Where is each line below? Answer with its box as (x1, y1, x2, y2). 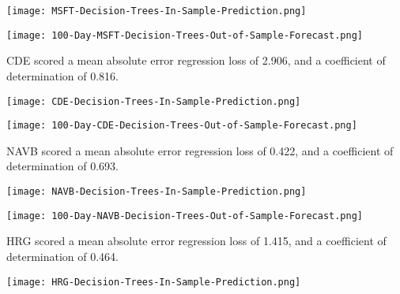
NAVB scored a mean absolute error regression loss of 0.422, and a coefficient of (6, 142, 394, 158)
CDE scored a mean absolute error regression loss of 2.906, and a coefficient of (6, 52, 386, 69)
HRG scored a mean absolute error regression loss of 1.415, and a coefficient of (6, 233, 387, 249)
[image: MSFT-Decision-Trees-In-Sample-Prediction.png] (6, 6, 307, 17)
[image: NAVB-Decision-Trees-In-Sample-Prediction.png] (6, 186, 307, 197)
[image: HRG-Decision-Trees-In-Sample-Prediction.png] (6, 276, 301, 288)
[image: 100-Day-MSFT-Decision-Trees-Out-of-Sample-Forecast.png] (6, 29, 364, 41)
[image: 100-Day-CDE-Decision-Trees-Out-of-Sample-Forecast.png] (6, 120, 357, 132)
